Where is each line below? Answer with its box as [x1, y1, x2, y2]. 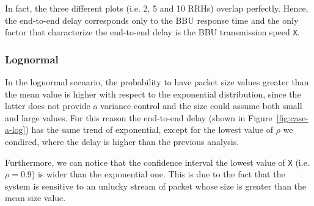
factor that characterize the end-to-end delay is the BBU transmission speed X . [5, 26, 300, 38]
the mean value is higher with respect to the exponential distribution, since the [5, 87, 301, 100]
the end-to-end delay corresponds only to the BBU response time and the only [5, 13, 299, 26]
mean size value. [5, 191, 66, 204]
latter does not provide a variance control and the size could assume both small [5, 99, 302, 112]
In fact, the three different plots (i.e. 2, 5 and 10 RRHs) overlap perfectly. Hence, [5, 2, 309, 14]
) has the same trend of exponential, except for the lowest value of [25, 123, 273, 136]
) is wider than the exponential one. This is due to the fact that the [31, 168, 285, 180]
